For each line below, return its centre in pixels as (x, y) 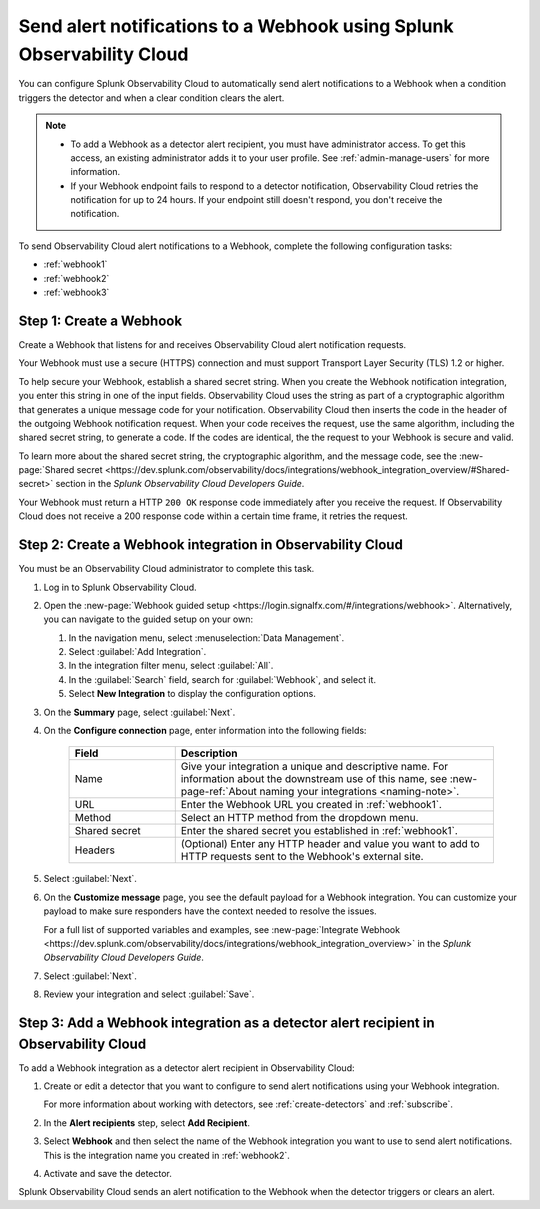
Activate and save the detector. (107, 1174)
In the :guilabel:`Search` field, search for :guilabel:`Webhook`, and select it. (222, 679)
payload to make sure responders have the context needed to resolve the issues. (210, 911)
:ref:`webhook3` (76, 292)
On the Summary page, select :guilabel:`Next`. (139, 712)
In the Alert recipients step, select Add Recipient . (146, 1122)
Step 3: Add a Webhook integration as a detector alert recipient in (226, 1022)
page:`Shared (46, 470)
